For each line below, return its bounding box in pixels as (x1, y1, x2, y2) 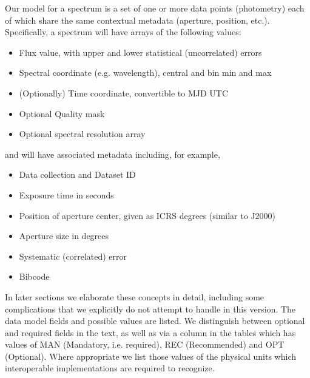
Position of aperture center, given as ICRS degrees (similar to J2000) (19, 209, 276, 221)
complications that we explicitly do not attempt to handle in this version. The (5, 302, 295, 315)
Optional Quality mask (19, 107, 105, 120)
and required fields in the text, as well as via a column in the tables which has (5, 326, 296, 339)
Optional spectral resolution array (19, 127, 146, 140)
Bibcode (19, 270, 50, 283)
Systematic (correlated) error (19, 249, 127, 262)
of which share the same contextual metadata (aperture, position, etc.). (5, 13, 270, 26)
